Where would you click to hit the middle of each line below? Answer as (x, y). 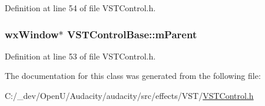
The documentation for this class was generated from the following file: (133, 76)
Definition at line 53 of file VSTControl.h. (80, 56)
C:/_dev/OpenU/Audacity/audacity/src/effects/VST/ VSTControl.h (129, 95)
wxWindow (32, 34)
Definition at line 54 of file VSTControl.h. (80, 8)
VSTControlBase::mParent (132, 34)
